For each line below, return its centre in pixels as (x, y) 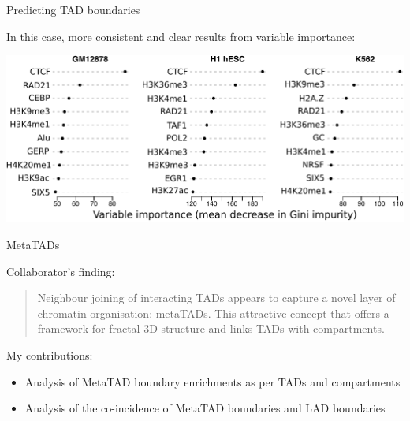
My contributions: (50, 354)
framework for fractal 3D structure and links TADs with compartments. (211, 328)
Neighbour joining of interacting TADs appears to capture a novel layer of (216, 298)
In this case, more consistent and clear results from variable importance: (181, 36)
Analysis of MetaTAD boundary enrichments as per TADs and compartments (212, 381)
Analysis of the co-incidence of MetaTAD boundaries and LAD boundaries (205, 408)
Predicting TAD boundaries (73, 9)
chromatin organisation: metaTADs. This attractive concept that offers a (213, 313)
